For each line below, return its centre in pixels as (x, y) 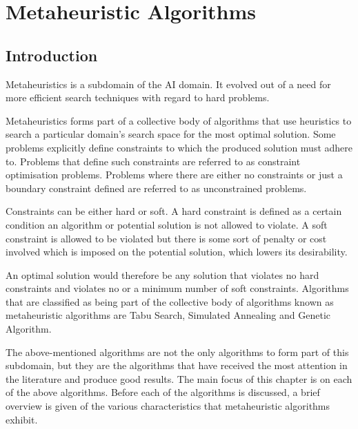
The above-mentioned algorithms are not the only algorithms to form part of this (177, 352)
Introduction (52, 55)
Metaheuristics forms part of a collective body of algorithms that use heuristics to (179, 120)
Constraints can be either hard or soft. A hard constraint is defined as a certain (174, 211)
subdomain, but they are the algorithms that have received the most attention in (177, 365)
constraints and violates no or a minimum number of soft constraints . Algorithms (177, 288)
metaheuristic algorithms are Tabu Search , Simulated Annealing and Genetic (168, 315)
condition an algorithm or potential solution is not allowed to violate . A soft (167, 224)
